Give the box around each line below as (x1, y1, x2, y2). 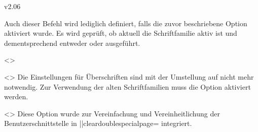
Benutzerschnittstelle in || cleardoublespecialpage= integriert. (4, 118, 192, 128)
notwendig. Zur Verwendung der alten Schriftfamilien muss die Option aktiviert (4, 81, 251, 92)
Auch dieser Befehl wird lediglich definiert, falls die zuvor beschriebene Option (4, 18, 247, 28)
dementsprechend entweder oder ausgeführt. (4, 37, 140, 48)
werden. (4, 91, 28, 102)
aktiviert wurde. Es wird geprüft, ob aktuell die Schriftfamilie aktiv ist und (4, 28, 237, 38)
